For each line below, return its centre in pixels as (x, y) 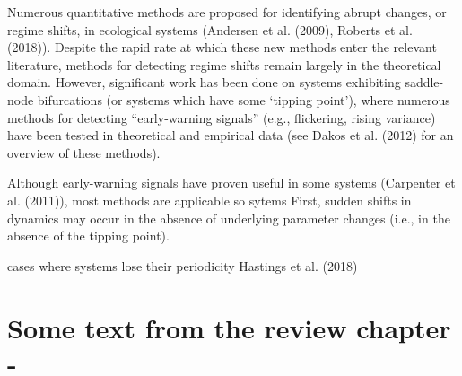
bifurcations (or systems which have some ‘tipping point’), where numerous (244, 99)
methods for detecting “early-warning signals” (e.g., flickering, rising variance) (222, 117)
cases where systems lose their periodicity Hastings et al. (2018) (183, 265)
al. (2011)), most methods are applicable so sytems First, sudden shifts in (209, 200)
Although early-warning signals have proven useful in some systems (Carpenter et (231, 183)
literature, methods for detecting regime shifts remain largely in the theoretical (224, 64)
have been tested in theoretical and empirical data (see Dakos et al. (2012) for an (231, 135)
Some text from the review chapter (229, 327)
